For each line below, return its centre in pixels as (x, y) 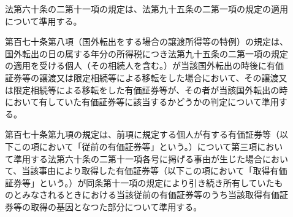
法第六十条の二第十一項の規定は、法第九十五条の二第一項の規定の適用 (146, 9)
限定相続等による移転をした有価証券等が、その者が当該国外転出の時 (150, 89)
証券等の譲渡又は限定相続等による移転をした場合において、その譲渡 (142, 77)
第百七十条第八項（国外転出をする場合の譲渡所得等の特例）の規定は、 (146, 41)
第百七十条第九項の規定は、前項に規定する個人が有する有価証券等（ (142, 134)
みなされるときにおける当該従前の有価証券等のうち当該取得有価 (150, 195)
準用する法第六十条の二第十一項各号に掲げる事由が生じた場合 (138, 158)
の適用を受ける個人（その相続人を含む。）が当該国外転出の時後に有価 (144, 65)
